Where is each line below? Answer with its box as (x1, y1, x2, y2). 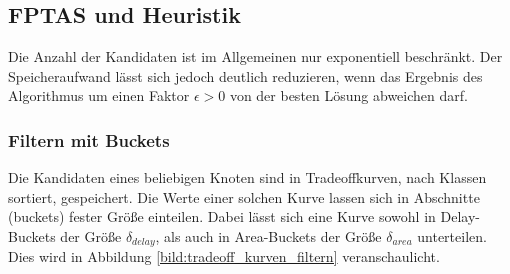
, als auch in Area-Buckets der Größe (155, 225, 382, 246)
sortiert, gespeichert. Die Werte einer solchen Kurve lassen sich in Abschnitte (8, 186, 480, 207)
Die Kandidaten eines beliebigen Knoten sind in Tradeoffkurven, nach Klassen (8, 167, 487, 188)
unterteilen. (417, 225, 487, 246)
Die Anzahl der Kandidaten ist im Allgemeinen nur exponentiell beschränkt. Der (8, 46, 503, 67)
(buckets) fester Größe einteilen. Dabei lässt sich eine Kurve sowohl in (8, 206, 436, 227)
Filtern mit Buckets (8, 127, 170, 152)
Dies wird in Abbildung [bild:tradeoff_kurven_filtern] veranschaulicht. (8, 246, 440, 267)
